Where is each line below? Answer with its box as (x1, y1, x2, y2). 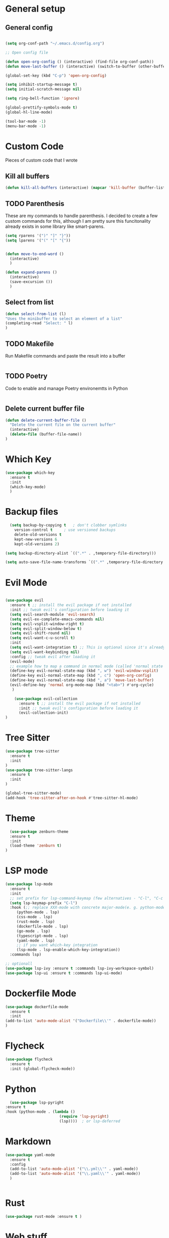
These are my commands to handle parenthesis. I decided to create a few (5, 213, 158, 219)
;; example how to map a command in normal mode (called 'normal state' (10, 664, 165, 669)
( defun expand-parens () (5, 270, 57, 275)
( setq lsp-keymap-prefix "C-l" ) (10, 900, 78, 906)
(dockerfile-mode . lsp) (16, 924, 69, 929)
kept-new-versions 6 (14, 536, 57, 542)
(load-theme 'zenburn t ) (10, 843, 62, 849)
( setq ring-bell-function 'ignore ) (5, 96, 80, 101)
